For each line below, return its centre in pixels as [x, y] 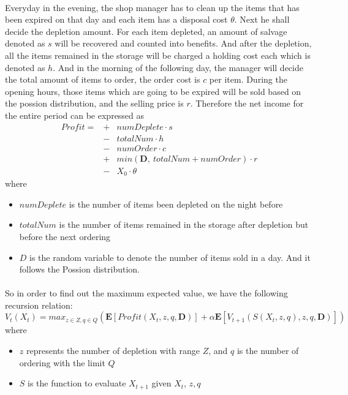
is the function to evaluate [77, 383]
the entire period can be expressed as [75, 115]
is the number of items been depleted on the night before [176, 204]
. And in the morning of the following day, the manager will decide [178, 67]
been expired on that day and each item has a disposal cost [116, 19]
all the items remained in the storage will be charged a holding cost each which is [158, 55]
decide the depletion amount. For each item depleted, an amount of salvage [146, 31]
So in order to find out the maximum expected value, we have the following [146, 293]
